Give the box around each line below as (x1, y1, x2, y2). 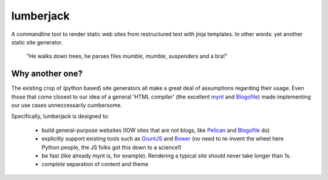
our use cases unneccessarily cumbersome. (11, 102, 123, 109)
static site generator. (11, 38, 63, 46)
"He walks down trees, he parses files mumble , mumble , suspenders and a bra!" (26, 52, 228, 60)
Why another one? (11, 69, 83, 79)
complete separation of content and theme (41, 161, 149, 168)
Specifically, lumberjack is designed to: (11, 112, 109, 120)
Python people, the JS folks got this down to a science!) (41, 144, 182, 151)
